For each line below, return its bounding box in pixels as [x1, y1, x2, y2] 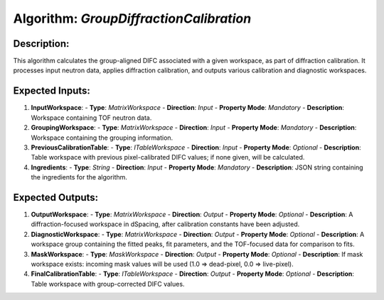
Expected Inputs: [13, 85, 90, 97]
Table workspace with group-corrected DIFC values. [31, 279, 185, 288]
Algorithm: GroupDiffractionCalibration [13, 11, 252, 26]
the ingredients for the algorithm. [31, 173, 128, 182]
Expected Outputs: [13, 191, 99, 204]
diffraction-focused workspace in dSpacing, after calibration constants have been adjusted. [31, 220, 300, 228]
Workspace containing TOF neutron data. [31, 113, 152, 122]
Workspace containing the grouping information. [31, 133, 174, 142]
